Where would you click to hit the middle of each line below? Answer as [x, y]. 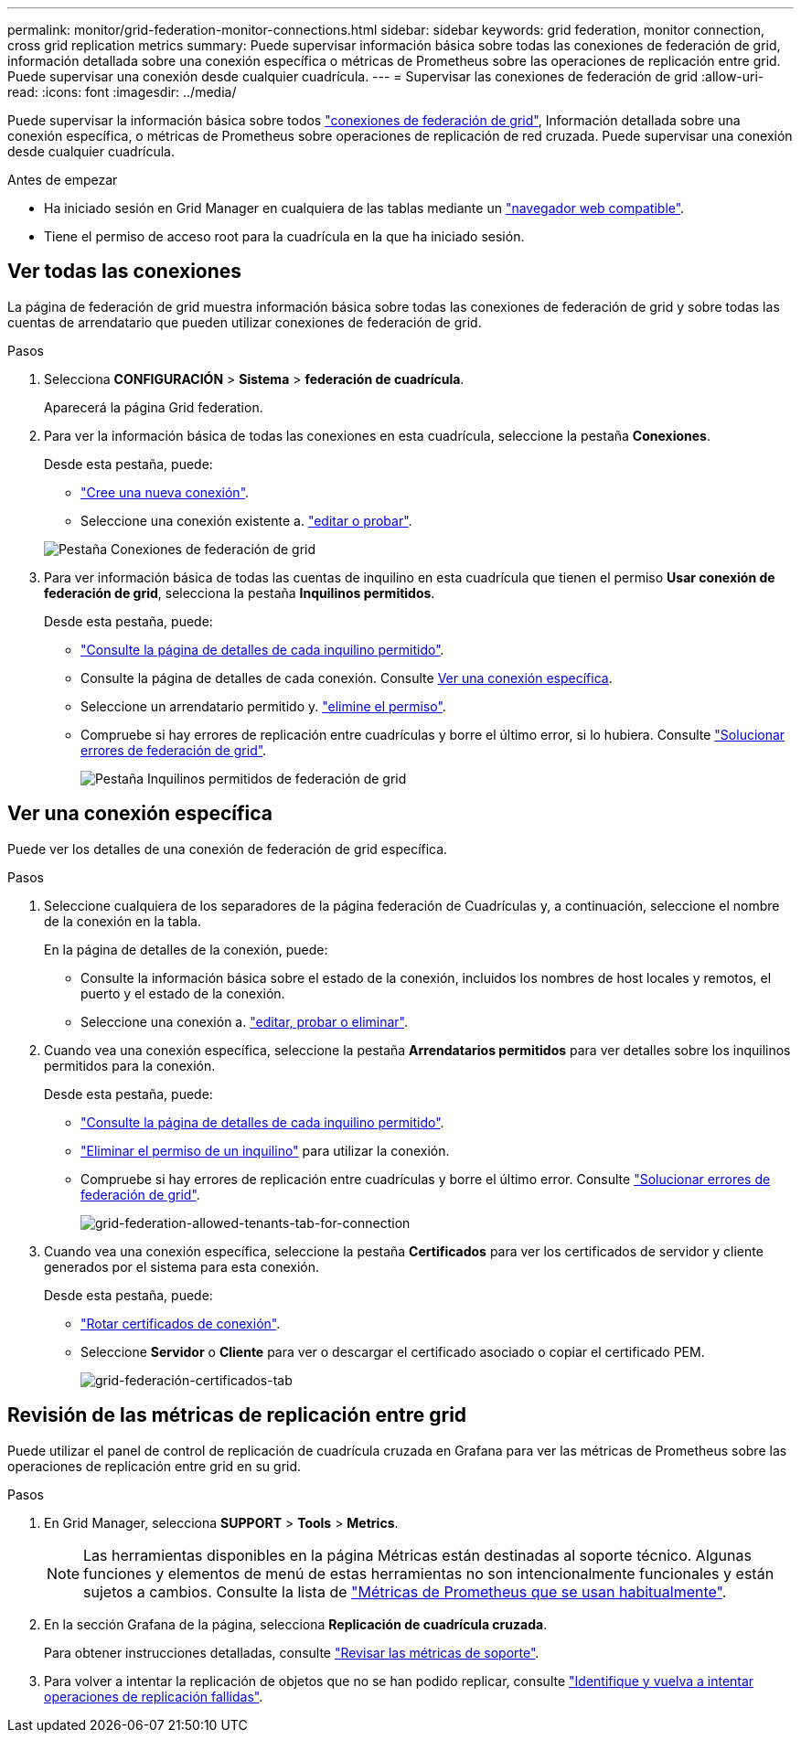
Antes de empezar [63, 180]
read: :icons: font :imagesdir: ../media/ [122, 92]
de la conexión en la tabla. [123, 921]
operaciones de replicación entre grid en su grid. [155, 1466]
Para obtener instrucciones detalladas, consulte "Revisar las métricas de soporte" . [292, 1652]
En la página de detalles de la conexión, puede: [186, 949]
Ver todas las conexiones [125, 272]
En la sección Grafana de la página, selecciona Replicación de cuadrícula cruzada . [296, 1624]
